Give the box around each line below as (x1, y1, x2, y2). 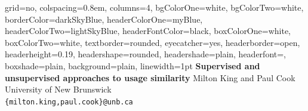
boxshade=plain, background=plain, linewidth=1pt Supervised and (5, 59, 260, 72)
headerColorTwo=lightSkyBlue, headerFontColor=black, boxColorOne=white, (5, 24, 291, 37)
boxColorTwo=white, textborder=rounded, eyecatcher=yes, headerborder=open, (5, 36, 300, 48)
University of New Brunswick (5, 83, 112, 95)
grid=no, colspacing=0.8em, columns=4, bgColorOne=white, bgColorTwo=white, (5, 1, 304, 13)
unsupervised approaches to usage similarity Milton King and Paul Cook (5, 71, 295, 84)
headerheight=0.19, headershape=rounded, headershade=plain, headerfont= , (5, 48, 287, 60)
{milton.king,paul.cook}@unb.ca (5, 97, 133, 106)
